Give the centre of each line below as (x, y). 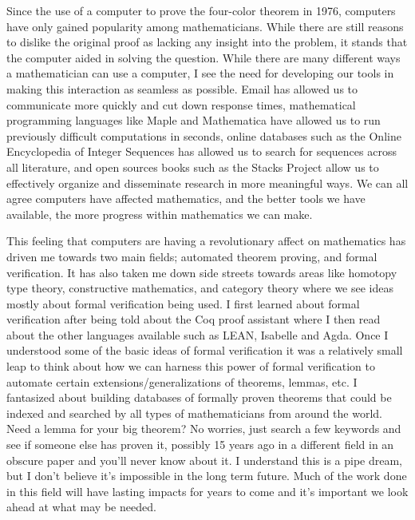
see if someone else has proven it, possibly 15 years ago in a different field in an (200, 445)
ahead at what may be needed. (81, 507)
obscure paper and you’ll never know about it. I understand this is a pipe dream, (204, 460)
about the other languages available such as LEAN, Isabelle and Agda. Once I (198, 334)
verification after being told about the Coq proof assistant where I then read (194, 319)
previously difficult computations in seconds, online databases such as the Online (204, 135)
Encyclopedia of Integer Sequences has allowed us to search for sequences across (202, 151)
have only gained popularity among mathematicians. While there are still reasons (205, 26)
